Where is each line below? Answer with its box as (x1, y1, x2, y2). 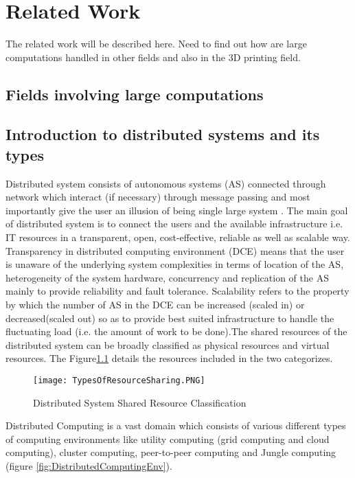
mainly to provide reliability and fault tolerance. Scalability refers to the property (5, 284, 350, 298)
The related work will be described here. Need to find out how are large (5, 36, 307, 51)
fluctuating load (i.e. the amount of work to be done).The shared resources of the (5, 324, 347, 339)
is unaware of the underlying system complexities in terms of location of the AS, (5, 257, 344, 271)
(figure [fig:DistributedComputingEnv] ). (5, 459, 172, 473)
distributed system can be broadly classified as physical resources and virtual (5, 337, 330, 352)
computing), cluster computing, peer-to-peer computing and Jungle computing (5, 445, 336, 459)
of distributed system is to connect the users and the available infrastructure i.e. (5, 216, 343, 231)
